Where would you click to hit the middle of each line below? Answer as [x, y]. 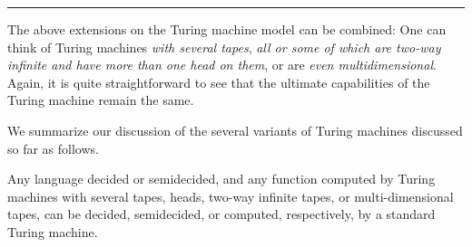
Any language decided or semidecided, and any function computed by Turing [221, 179]
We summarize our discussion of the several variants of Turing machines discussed [235, 130]
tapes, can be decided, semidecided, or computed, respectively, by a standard [221, 214]
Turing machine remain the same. [101, 100]
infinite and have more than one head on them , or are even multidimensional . [222, 65]
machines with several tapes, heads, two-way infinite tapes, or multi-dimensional [231, 196]
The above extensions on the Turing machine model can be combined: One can [227, 29]
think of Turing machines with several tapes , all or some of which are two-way [224, 47]
